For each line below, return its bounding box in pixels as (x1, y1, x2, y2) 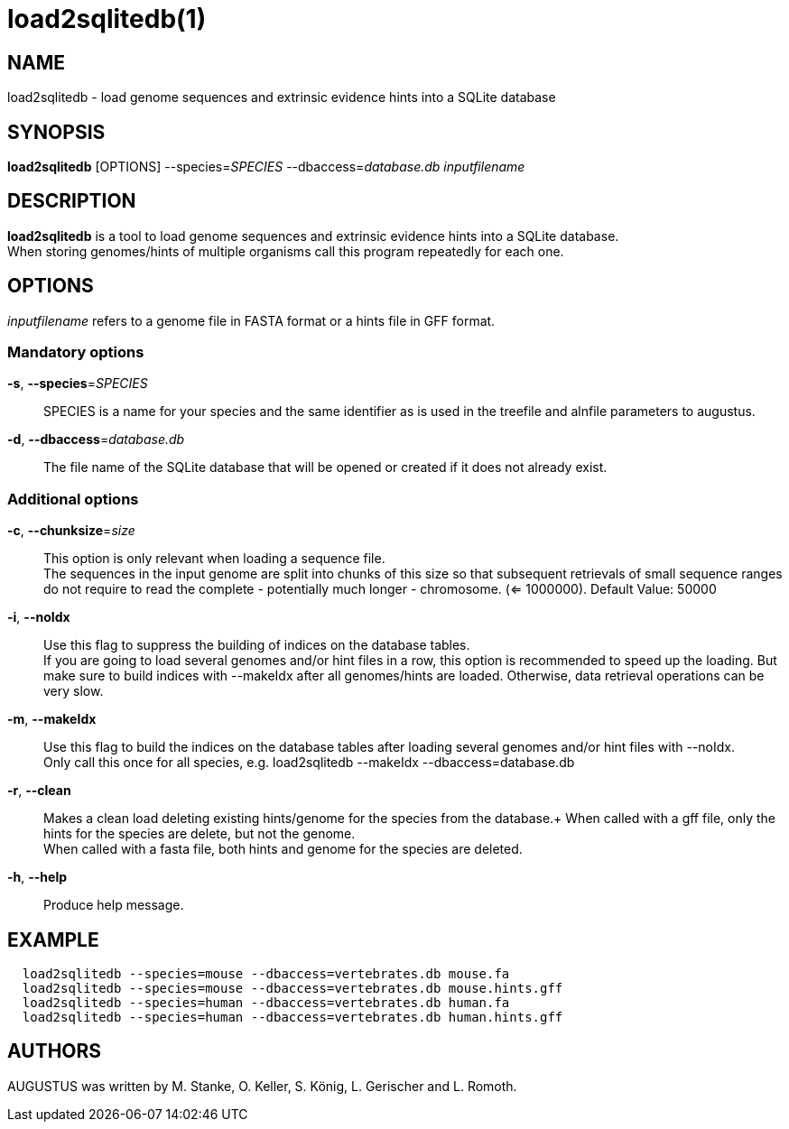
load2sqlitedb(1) (7, 4, 207, 34)
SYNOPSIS (7, 120, 106, 143)
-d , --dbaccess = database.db (7, 431, 185, 448)
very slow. (43, 683, 104, 699)
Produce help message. (43, 897, 184, 913)
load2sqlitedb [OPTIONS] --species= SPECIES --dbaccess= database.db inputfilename (7, 159, 525, 175)
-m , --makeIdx (7, 711, 97, 727)
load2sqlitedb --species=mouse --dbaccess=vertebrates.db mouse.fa (22, 967, 510, 982)
